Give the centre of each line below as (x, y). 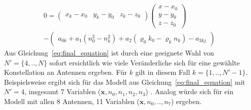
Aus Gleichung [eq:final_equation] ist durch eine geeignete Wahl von (109, 52)
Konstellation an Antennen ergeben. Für (66, 72)
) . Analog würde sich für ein (189, 91)
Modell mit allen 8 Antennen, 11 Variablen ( (72, 101)
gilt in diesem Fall (163, 72)
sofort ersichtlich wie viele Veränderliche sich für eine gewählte (145, 62)
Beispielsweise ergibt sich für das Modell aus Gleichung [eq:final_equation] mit (125, 82)
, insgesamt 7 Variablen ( (63, 91)
